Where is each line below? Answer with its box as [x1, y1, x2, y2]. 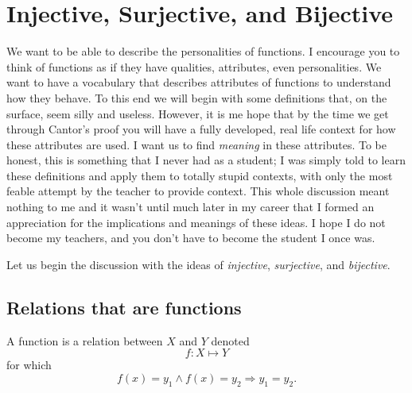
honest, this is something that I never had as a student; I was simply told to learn [6, 152, 406, 168]
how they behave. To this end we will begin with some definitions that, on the [6, 89, 387, 106]
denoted [211, 332, 250, 349]
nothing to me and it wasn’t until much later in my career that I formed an [6, 198, 375, 215]
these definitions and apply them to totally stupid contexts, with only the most [6, 167, 393, 183]
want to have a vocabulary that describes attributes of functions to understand [6, 74, 391, 91]
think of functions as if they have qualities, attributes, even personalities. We [6, 58, 382, 75]
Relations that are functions [6, 295, 242, 319]
